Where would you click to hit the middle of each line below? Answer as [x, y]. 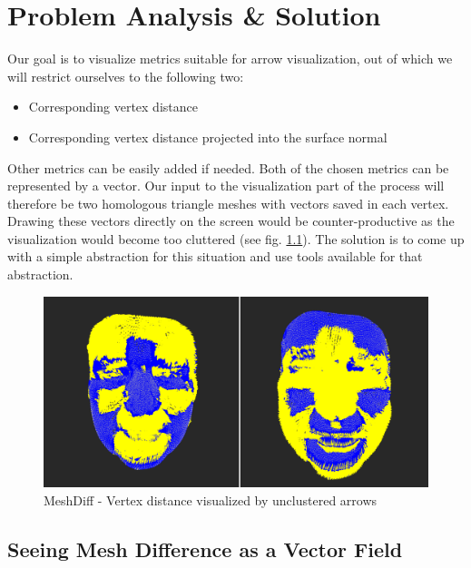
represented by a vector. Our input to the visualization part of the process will [226, 186]
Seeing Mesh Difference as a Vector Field [205, 548]
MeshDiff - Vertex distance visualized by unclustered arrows [211, 500]
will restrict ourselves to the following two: [126, 76]
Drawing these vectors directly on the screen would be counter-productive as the [231, 221]
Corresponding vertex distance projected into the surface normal [208, 137]
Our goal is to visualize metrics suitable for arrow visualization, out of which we [230, 59]
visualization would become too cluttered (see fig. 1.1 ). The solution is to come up [236, 238]
